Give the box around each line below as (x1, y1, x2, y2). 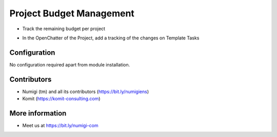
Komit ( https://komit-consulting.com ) (22, 96, 101, 102)
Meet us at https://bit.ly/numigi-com (22, 123, 98, 129)
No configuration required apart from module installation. (9, 61, 130, 67)
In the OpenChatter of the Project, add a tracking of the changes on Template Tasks (22, 35, 200, 41)
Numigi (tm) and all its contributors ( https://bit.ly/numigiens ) (22, 88, 149, 95)
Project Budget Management (9, 8, 134, 19)
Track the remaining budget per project (22, 26, 105, 32)
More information (9, 109, 67, 118)
